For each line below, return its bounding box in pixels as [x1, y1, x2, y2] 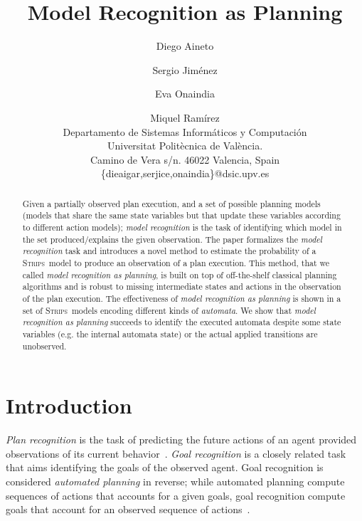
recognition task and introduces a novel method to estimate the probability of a [22, 245, 316, 257]
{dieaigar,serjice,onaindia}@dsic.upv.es [100, 166, 270, 181]
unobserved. [22, 340, 67, 352]
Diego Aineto [156, 38, 214, 53]
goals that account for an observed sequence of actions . [6, 502, 250, 517]
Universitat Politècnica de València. [107, 138, 263, 153]
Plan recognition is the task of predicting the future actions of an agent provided [6, 432, 357, 447]
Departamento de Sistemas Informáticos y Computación [63, 124, 307, 139]
